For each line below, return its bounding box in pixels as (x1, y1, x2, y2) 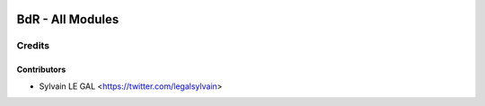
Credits (16, 40, 49, 52)
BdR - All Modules (16, 12, 119, 27)
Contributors (16, 64, 66, 75)
